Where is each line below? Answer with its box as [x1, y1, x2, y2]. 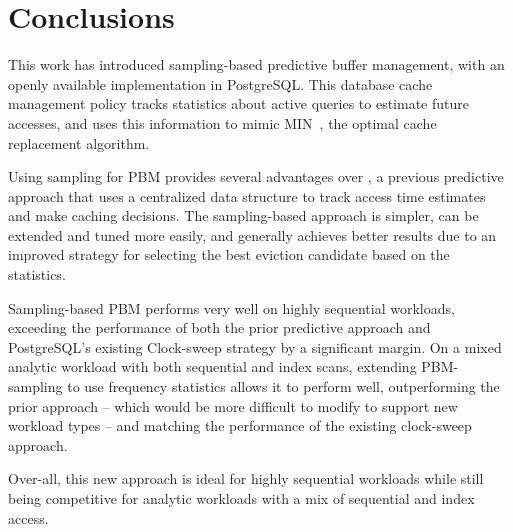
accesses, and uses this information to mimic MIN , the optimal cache [8, 112, 437, 133]
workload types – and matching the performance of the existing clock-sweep [8, 415, 472, 436]
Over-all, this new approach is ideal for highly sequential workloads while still [8, 468, 484, 489]
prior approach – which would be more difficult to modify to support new [8, 395, 458, 416]
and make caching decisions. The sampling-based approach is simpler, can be [8, 205, 479, 226]
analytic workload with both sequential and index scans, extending [8, 356, 417, 377]
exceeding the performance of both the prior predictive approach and [8, 317, 431, 338]
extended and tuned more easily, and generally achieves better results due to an [8, 224, 497, 245]
